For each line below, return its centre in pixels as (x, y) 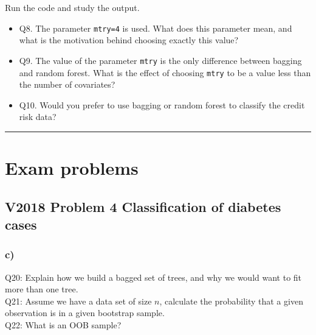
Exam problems (72, 168)
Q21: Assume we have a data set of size (78, 301)
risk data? (38, 117)
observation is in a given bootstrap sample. (85, 313)
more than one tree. (42, 289)
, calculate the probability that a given (231, 301)
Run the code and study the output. (72, 7)
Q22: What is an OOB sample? (63, 325)
